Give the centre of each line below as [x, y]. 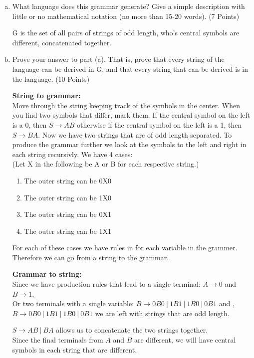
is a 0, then [29, 124]
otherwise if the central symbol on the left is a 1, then [159, 124]
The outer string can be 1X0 [68, 197]
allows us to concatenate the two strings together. [132, 330]
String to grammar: [46, 95]
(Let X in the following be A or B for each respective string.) [106, 164]
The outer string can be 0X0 [68, 180]
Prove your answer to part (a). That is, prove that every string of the [118, 59]
